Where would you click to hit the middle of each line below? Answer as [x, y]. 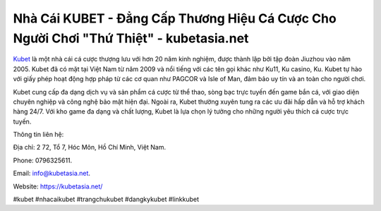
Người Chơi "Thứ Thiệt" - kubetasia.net [131, 38]
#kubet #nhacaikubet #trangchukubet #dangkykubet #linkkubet [106, 199]
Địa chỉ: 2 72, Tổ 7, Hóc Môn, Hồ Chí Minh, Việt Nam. [90, 147]
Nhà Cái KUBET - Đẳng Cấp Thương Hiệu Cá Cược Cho [175, 18]
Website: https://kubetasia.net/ [58, 186]
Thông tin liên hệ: [38, 135]
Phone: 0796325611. [43, 160]
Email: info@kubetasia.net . [52, 174]
